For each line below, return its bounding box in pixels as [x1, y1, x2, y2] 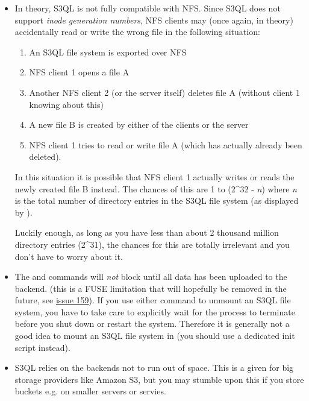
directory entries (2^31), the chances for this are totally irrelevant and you [14, 238, 290, 250]
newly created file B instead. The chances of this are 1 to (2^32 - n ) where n [14, 182, 297, 195]
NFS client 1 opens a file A [29, 66, 130, 78]
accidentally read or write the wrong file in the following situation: [14, 25, 260, 38]
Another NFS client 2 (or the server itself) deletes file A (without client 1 [29, 86, 300, 98]
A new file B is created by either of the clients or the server [29, 118, 249, 131]
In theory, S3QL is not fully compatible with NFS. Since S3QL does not [14, 2, 281, 14]
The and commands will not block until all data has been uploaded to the [14, 270, 287, 283]
